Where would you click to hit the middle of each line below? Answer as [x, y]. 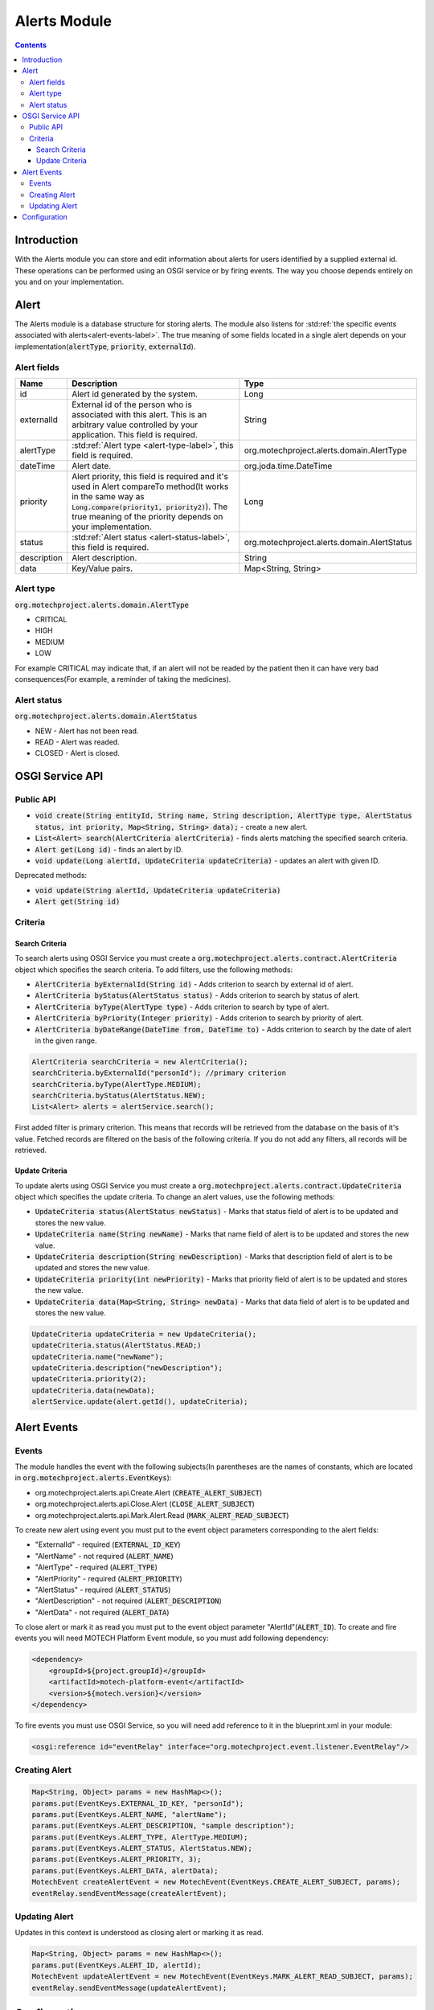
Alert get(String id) [78, 902]
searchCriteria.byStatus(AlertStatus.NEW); [119, 1096]
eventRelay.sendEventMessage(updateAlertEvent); [129, 1987]
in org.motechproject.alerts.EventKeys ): [93, 1478]
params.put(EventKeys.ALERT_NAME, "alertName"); [129, 1814]
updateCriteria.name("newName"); [98, 1356]
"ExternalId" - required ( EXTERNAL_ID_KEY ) [108, 1544]
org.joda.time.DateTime [288, 466]
